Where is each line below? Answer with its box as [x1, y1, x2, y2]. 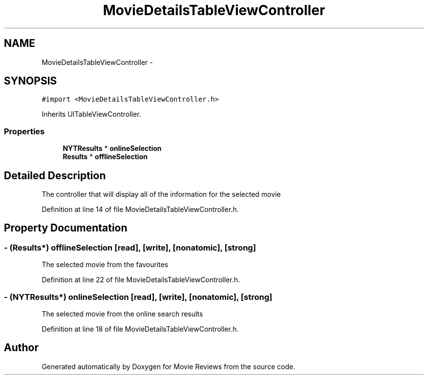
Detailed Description [4, 169, 106, 182]
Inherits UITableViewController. [42, 110, 141, 119]
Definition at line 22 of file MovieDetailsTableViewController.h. [42, 275, 240, 284]
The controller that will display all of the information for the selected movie [42, 190, 281, 199]
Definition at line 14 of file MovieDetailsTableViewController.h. [42, 205, 239, 214]
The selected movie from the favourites [42, 260, 169, 269]
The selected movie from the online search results [42, 310, 203, 318]
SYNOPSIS [4, 75, 57, 87]
